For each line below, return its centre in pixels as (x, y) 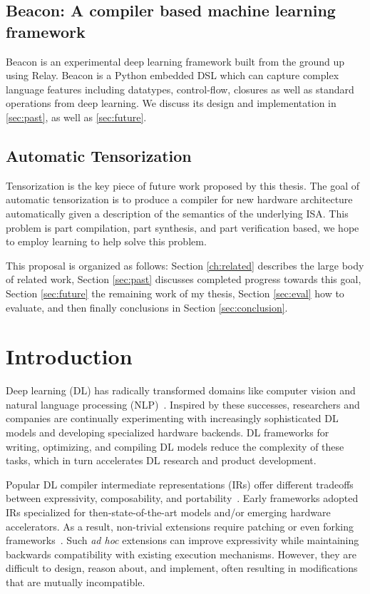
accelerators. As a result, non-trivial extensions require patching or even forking (180, 526)
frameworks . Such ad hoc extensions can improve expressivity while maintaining (183, 540)
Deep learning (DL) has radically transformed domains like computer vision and (181, 390)
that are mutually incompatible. (76, 582)
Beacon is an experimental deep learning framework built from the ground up (175, 61)
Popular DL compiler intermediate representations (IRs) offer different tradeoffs (180, 484)
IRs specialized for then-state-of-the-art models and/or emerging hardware (168, 512)
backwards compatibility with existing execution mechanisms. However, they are (181, 554)
